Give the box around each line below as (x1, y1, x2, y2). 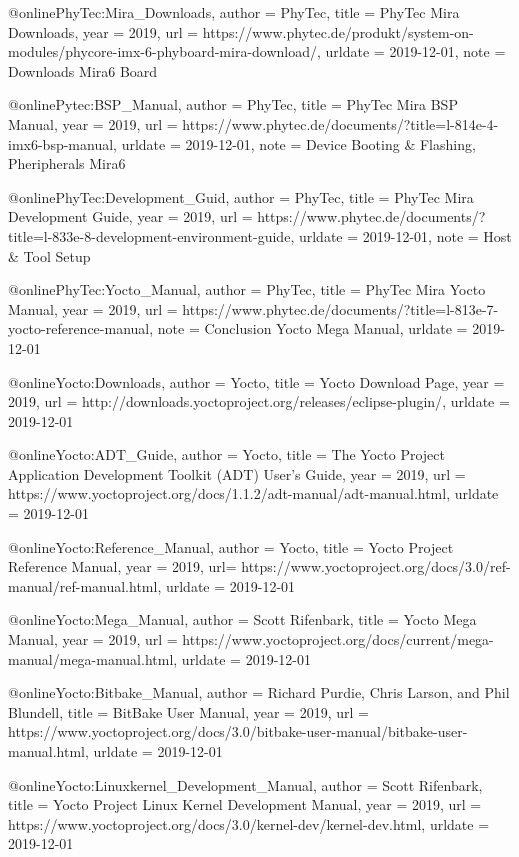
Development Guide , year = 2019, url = (8, 206, 253, 227)
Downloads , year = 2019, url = (8, 21, 199, 42)
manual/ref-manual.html (8, 575, 158, 596)
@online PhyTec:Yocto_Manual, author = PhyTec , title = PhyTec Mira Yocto (8, 279, 486, 300)
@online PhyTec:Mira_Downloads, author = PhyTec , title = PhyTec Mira (8, 2, 460, 22)
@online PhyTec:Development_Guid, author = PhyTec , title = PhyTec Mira (8, 186, 474, 207)
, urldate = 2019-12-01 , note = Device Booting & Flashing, (113, 133, 476, 154)
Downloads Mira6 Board (8, 60, 158, 81)
